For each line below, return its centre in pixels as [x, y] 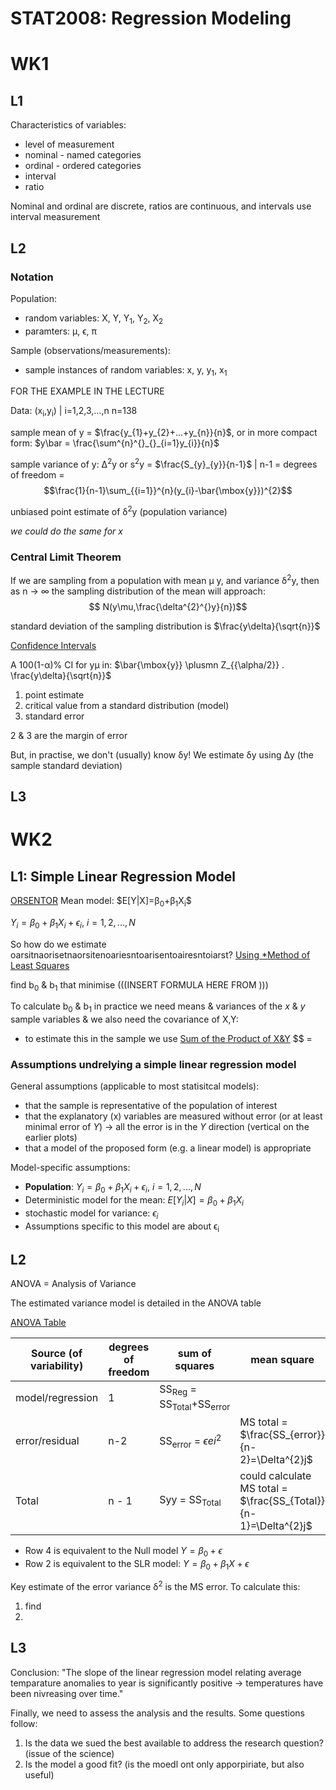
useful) [39, 1774]
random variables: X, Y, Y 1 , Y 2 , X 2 [94, 319]
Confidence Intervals [53, 645]
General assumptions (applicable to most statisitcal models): [135, 1086]
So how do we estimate [58, 944]
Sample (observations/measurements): [90, 350]
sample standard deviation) [66, 765]
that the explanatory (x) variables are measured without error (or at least [173, 1116]
